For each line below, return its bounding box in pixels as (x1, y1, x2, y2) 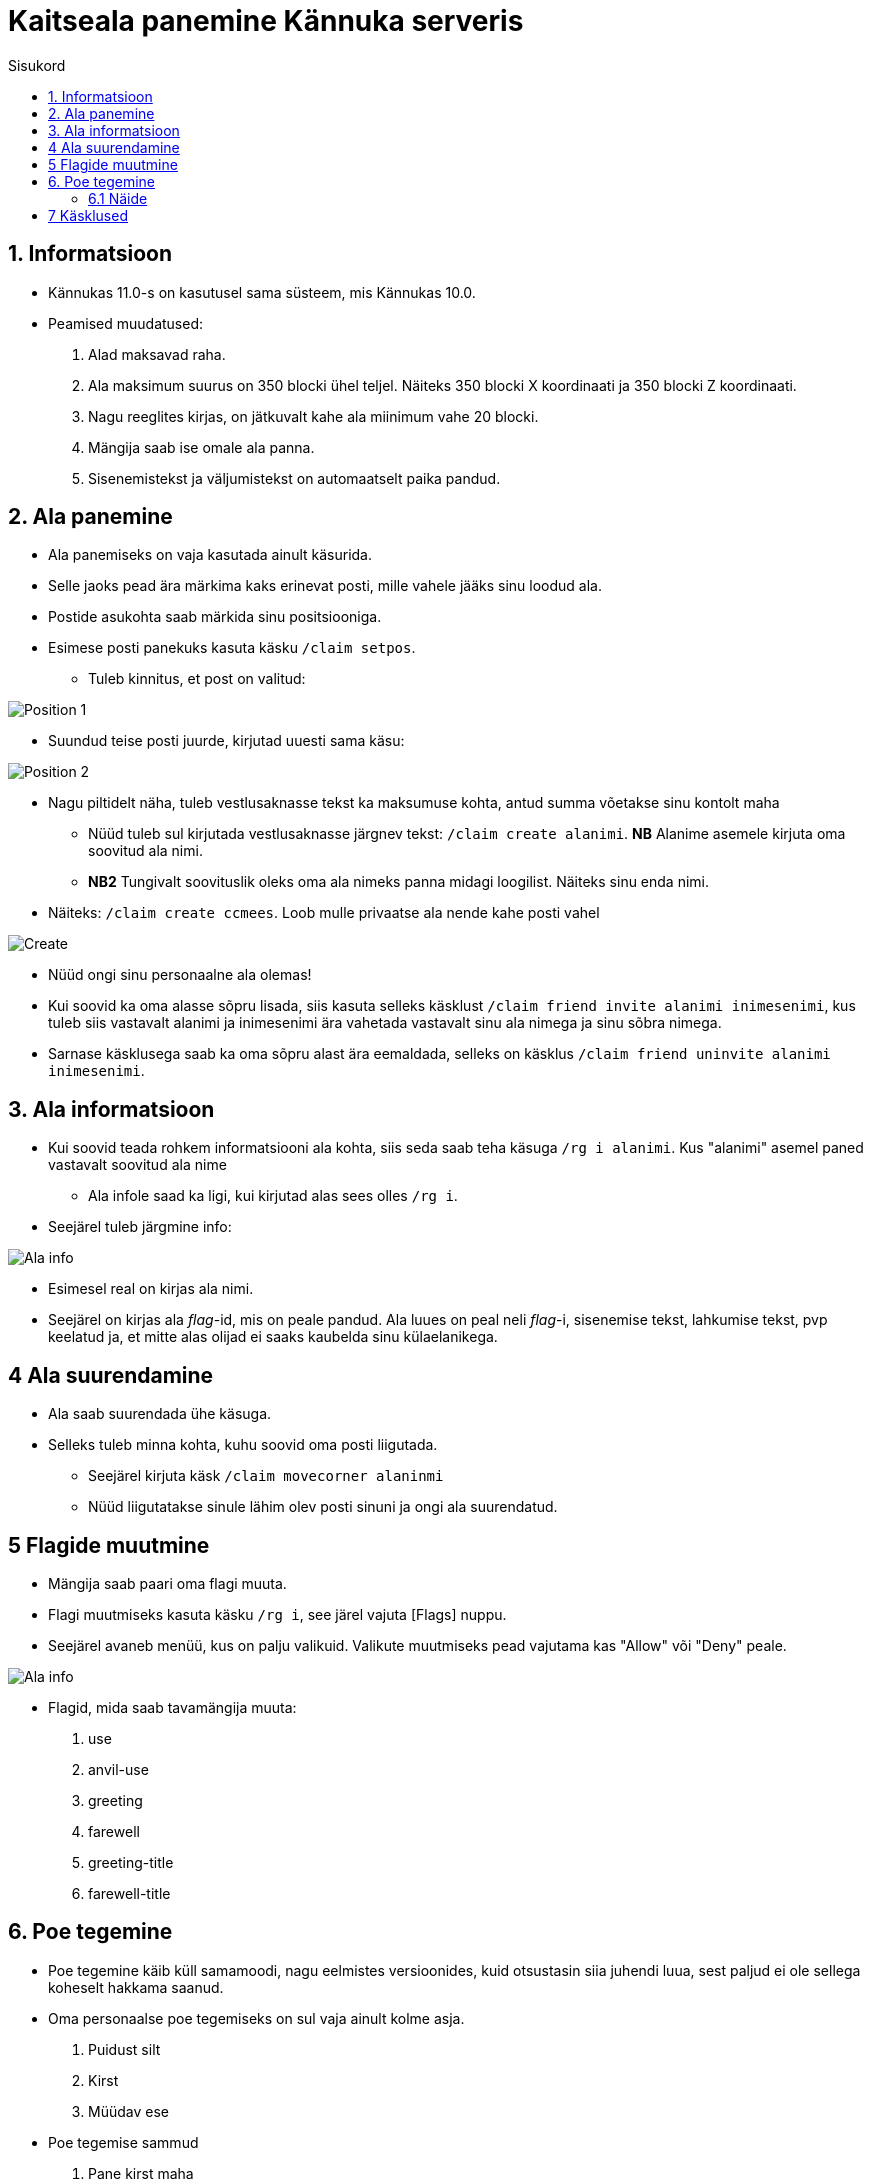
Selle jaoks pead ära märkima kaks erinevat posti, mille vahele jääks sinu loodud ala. (48, 577, 602, 595)
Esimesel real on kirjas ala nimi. (48, 1280, 254, 1298)
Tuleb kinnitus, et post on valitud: (88, 670, 306, 688)
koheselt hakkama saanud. (48, 1978, 224, 1996)
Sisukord (8, 56, 66, 74)
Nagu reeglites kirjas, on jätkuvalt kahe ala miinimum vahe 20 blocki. (88, 407, 539, 425)
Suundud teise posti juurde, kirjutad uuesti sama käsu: (48, 732, 405, 750)
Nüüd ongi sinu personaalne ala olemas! (48, 966, 312, 984)
